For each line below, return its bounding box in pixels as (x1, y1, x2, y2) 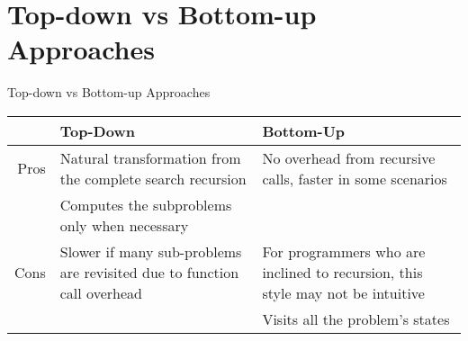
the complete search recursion (59, 167, 247, 189)
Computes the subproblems (59, 193, 232, 215)
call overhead (59, 282, 142, 303)
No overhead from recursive (262, 147, 436, 168)
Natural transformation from (59, 147, 241, 168)
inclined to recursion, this (262, 261, 423, 283)
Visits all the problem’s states (262, 308, 450, 329)
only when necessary (59, 214, 189, 236)
